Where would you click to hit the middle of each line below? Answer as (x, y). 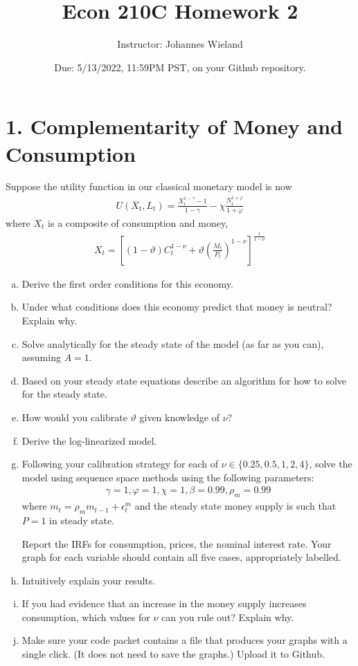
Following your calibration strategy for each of (120, 464)
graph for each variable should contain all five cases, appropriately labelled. (181, 557)
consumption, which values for (86, 617)
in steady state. (82, 520)
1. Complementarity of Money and (174, 126)
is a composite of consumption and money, (138, 222)
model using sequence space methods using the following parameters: (168, 477)
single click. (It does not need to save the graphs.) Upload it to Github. (173, 654)
